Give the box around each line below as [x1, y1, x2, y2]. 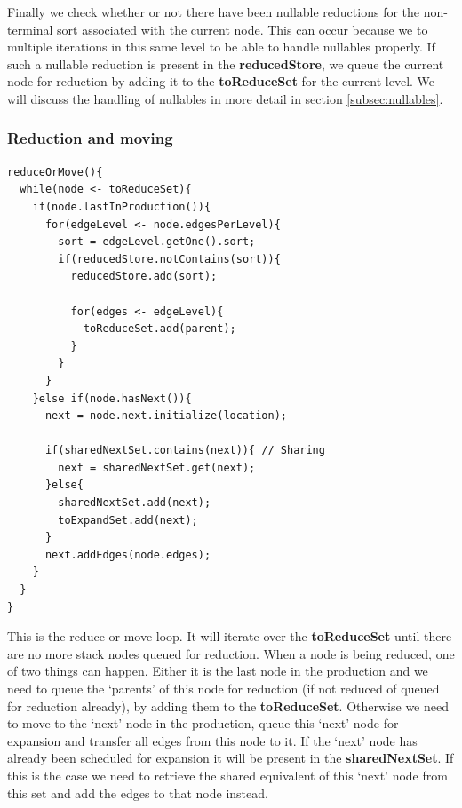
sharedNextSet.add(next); [58, 496, 211, 510]
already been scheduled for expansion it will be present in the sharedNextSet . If [7, 749, 454, 767]
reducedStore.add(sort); [70, 270, 218, 283]
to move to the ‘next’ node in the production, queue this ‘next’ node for [7, 714, 399, 733]
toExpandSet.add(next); [58, 513, 198, 527]
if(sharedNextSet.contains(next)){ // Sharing [44, 444, 325, 457]
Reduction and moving [7, 127, 173, 149]
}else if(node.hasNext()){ [32, 392, 192, 405]
